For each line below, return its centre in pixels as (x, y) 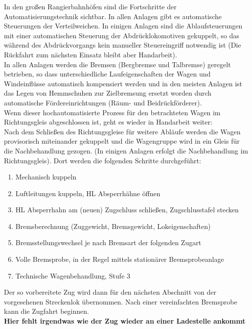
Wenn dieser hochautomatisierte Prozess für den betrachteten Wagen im (112, 112)
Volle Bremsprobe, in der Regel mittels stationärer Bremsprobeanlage (120, 259)
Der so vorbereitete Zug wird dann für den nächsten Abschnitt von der (110, 292)
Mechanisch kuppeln (46, 177)
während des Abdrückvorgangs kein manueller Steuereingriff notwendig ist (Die (123, 45)
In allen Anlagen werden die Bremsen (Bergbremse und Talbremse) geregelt (117, 64)
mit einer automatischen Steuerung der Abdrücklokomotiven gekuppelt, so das (122, 35)
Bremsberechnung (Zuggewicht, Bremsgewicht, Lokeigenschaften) (113, 226)
